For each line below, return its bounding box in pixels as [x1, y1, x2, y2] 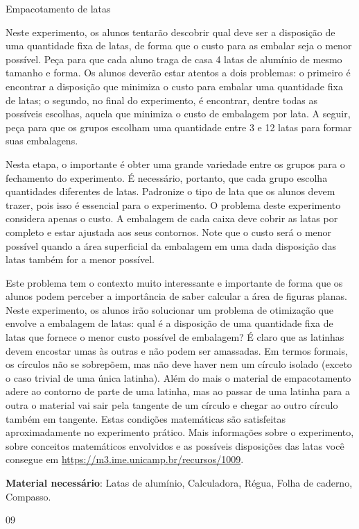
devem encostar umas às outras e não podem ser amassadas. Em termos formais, [6, 343, 348, 358]
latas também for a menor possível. [6, 252, 155, 267]
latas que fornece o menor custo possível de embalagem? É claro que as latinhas [6, 330, 344, 344]
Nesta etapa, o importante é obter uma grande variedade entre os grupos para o [6, 156, 345, 171]
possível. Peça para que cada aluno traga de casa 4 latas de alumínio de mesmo [6, 51, 342, 66]
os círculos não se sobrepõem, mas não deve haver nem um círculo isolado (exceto [6, 357, 352, 371]
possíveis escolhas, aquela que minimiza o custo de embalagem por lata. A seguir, [6, 106, 351, 121]
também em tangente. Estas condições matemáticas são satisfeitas [6, 411, 286, 426]
